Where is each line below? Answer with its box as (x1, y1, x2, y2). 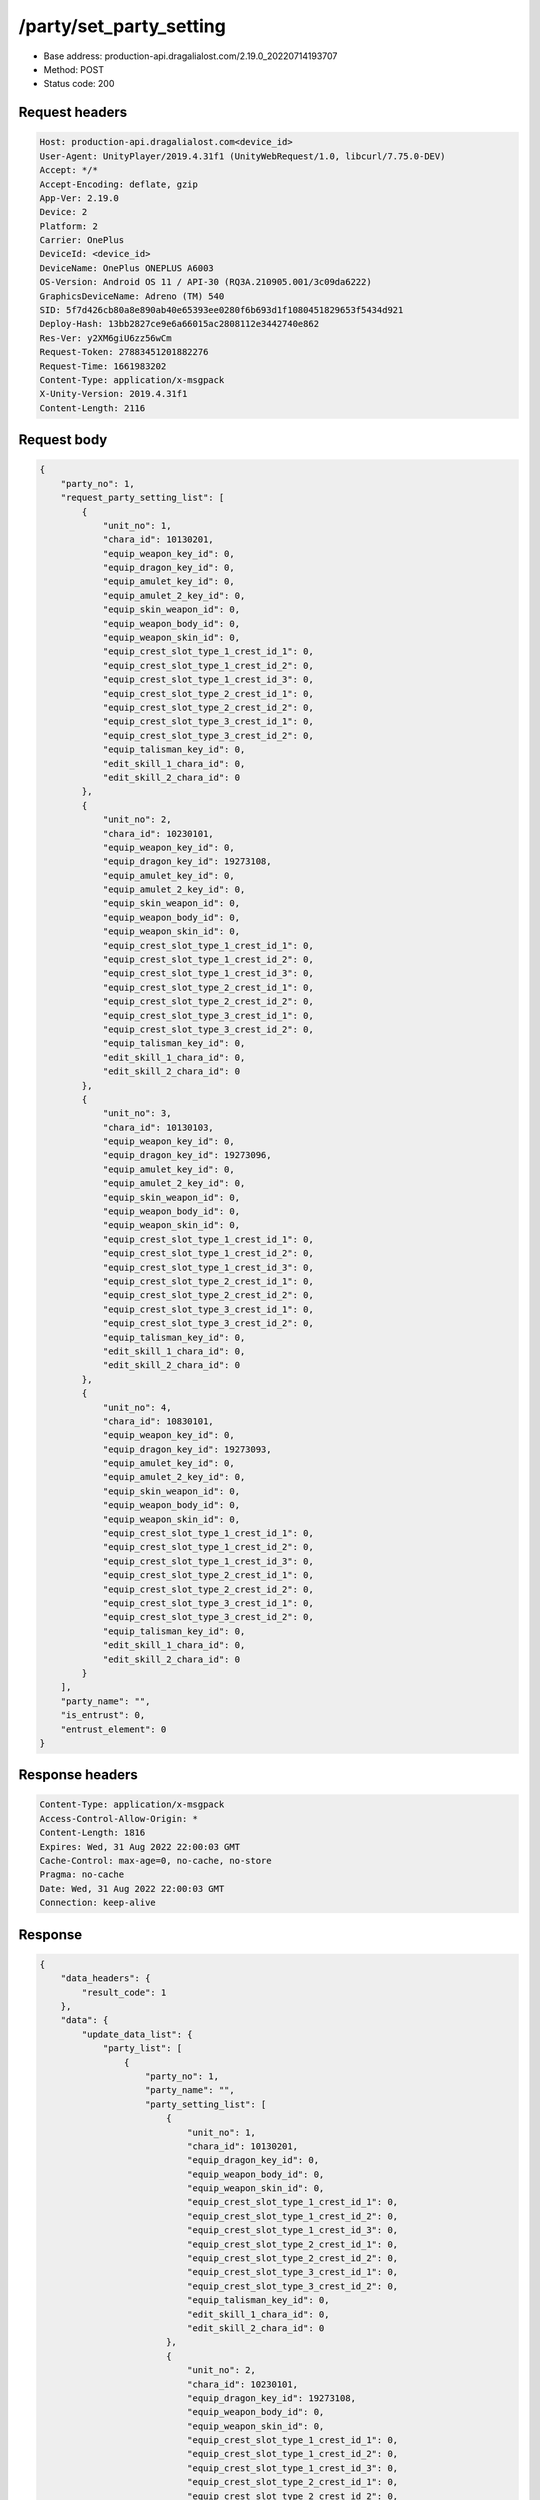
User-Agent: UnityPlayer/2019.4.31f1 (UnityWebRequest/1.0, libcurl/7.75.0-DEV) (39, 150, 446, 162)
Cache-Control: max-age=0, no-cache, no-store (39, 1855, 272, 1867)
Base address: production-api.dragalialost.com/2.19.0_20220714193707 (43, 50, 338, 62)
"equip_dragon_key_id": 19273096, (102, 1150, 272, 1161)
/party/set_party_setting (18, 15, 227, 37)
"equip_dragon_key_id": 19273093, (102, 1443, 272, 1455)
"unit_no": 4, (102, 1401, 172, 1413)
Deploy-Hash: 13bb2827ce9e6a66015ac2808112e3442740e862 (39, 318, 320, 330)
